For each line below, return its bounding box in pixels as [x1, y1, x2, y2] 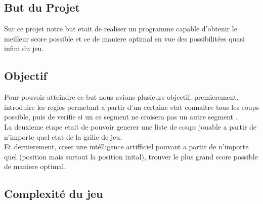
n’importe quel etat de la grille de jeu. [4, 131, 122, 142]
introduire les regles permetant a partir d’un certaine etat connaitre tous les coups [4, 101, 259, 112]
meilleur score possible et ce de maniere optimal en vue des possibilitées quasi [4, 33, 245, 44]
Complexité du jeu [4, 186, 103, 201]
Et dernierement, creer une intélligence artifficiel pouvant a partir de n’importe [4, 141, 249, 152]
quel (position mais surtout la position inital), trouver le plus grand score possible [4, 151, 258, 161]
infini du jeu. [4, 43, 44, 54]
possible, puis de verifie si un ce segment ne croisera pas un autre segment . [4, 111, 238, 122]
